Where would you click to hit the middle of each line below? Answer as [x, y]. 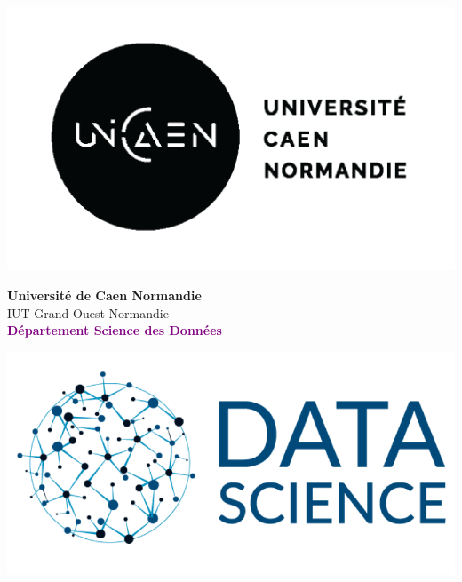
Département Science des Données [115, 330]
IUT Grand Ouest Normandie [88, 312]
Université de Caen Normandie [104, 295]
